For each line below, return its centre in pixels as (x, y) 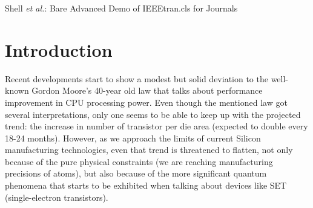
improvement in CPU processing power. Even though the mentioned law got (146, 102)
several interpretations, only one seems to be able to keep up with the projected (153, 114)
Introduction (59, 49)
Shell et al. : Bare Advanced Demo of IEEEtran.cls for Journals (121, 8)
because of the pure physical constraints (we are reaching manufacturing (139, 161)
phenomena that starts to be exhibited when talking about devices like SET (146, 185)
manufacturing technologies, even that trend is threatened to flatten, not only (149, 150)
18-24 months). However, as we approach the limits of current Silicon (133, 138)
